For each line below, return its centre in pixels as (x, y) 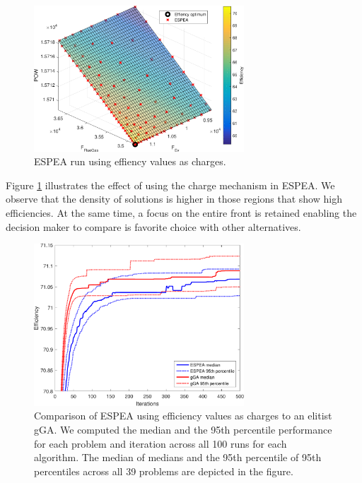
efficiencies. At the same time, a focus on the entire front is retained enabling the (181, 213)
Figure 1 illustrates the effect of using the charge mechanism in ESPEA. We (170, 185)
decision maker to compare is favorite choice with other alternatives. (153, 226)
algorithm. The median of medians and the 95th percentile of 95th (178, 457)
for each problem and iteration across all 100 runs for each (160, 443)
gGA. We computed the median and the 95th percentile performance (183, 429)
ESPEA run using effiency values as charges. (130, 161)
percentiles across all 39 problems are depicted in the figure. (164, 471)
